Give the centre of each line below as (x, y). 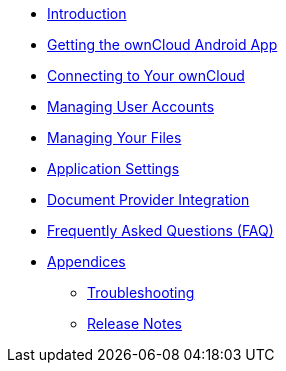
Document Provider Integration (148, 199)
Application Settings (113, 168)
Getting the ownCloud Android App (162, 44)
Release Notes (134, 323)
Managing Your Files (114, 137)
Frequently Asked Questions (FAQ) (160, 230)
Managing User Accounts (131, 106)
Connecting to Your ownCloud (146, 75)
